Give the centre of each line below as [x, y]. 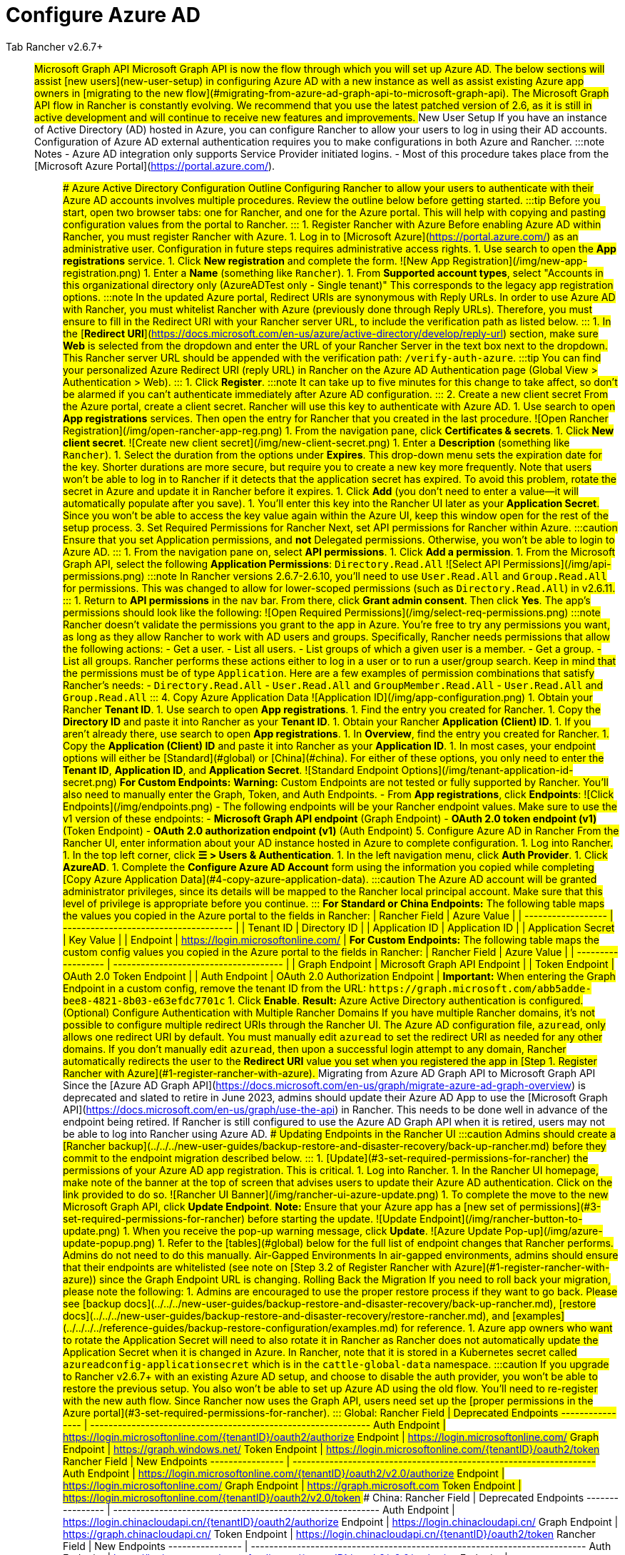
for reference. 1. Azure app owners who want [507, 1327]
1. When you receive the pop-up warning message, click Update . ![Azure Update [312, 1230]
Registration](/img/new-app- [520, 260]
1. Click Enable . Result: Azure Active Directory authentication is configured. [406, 1000]
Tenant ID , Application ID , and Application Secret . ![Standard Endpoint [231, 770]
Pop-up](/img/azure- [554, 1230]
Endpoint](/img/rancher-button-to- [501, 1218]
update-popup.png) [109, 1243]
